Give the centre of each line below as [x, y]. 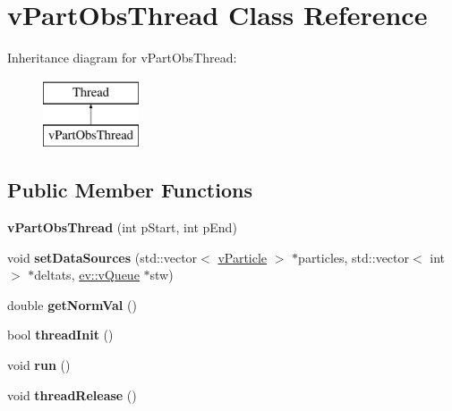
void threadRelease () [72, 394]
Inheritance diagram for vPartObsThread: [122, 58]
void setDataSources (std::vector [102, 257]
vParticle [243, 257]
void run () [39, 365]
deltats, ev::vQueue [87, 275]
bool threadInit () [60, 335]
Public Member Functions [130, 190]
